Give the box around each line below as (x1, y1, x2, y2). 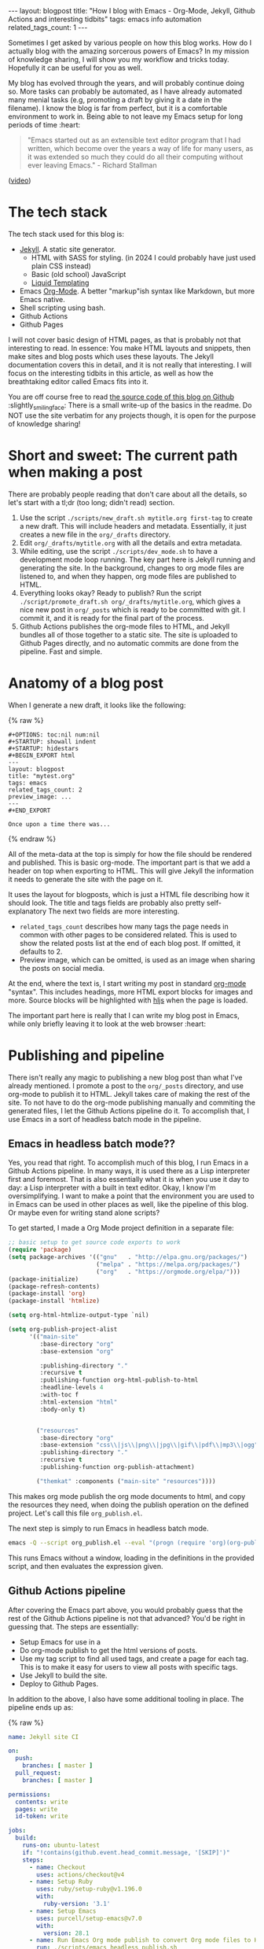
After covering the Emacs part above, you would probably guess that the (8, 1605, 244, 1615)
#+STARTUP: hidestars (8, 744, 79, 752)
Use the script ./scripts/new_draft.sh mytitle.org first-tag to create (19, 513, 253, 522)
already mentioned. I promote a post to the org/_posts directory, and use (8, 1080, 244, 1091)
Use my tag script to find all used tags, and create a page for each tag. (19, 1654, 249, 1663)
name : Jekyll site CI (8, 1733, 79, 1740)
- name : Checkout (28, 1863, 86, 1871)
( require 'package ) (8, 1246, 72, 1254)
